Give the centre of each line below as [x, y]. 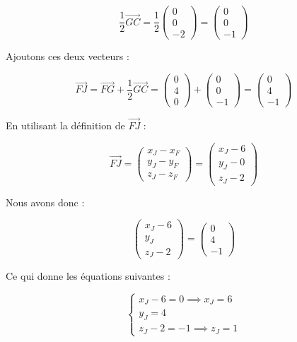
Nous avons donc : [45, 202]
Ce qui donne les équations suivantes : [88, 276]
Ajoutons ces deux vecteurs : [68, 56]
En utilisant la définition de [65, 125]
